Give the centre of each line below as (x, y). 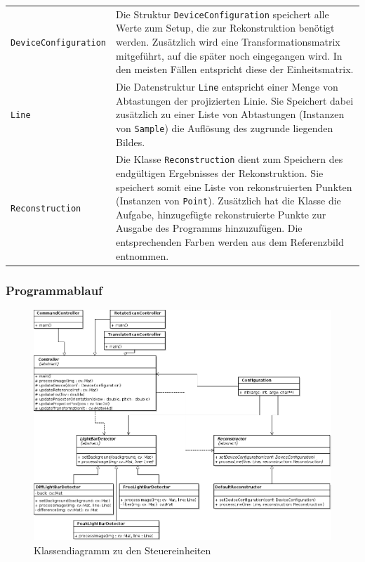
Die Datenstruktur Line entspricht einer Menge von (227, 87)
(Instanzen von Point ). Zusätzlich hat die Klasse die (228, 201)
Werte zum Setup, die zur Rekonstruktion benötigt (225, 28)
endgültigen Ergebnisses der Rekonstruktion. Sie (220, 173)
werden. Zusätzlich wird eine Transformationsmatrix (228, 41)
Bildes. (131, 142)
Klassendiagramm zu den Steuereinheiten (122, 550)
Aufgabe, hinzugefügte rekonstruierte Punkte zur (221, 214)
